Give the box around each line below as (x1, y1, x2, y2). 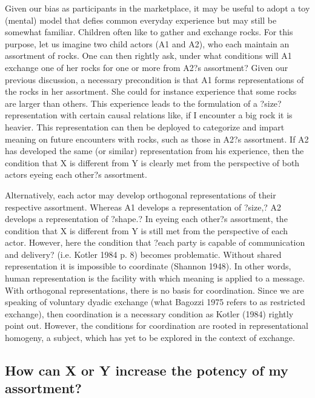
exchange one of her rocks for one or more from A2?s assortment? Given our (5, 61, 288, 73)
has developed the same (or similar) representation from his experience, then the (5, 144, 304, 157)
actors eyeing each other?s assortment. (5, 168, 147, 181)
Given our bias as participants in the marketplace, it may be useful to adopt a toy (5, 2, 310, 14)
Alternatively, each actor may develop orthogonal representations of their (5, 188, 276, 201)
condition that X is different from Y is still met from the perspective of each (5, 224, 288, 237)
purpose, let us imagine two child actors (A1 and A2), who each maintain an (5, 37, 290, 50)
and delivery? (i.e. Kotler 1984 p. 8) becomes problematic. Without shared (5, 248, 282, 260)
